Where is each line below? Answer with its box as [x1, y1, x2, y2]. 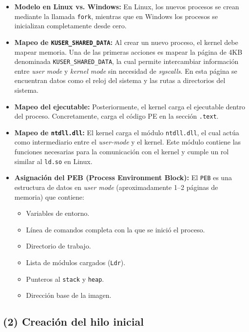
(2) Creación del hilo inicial [3, 314, 144, 329]
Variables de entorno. [26, 208, 90, 218]
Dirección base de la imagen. [26, 290, 112, 300]
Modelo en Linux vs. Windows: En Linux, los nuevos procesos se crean [14, 1, 239, 11]
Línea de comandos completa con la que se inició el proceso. [26, 224, 205, 234]
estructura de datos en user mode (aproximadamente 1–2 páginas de [14, 182, 218, 192]
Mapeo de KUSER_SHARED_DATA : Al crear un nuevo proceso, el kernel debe [14, 37, 238, 47]
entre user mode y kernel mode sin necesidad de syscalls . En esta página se [14, 65, 237, 76]
